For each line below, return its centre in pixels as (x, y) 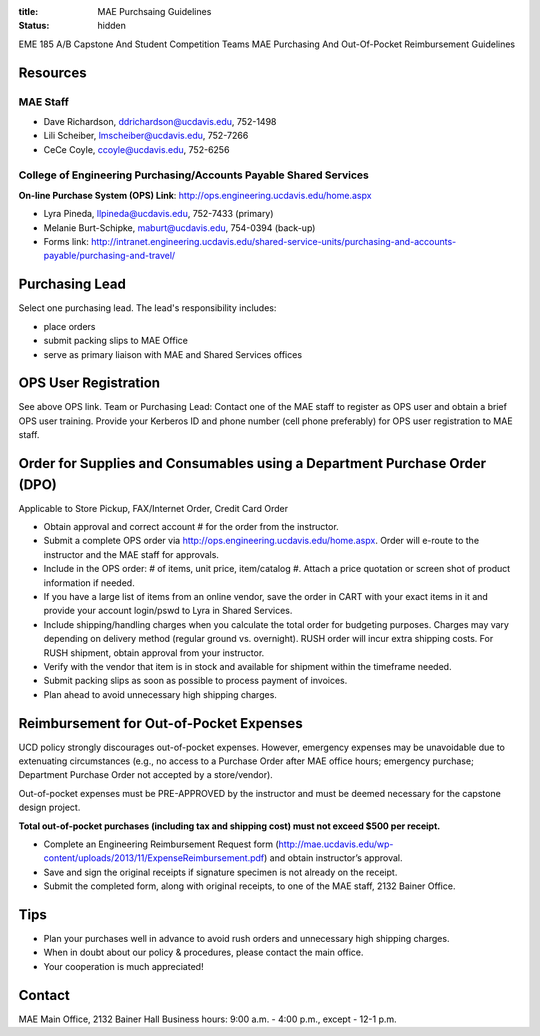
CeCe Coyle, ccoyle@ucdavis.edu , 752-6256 (136, 149)
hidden (112, 26)
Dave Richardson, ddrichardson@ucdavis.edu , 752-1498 (160, 121)
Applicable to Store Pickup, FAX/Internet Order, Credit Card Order (153, 508)
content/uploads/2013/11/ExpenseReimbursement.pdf (154, 858)
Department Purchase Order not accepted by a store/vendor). (146, 775)
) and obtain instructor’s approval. (333, 858)
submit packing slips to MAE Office (116, 341)
